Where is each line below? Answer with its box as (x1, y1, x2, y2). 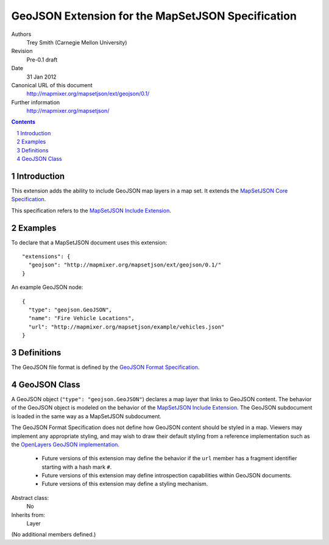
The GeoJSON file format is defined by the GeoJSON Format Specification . (11, 363, 200, 371)
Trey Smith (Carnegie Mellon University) (26, 38, 127, 46)
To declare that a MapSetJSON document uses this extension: (11, 238, 168, 246)
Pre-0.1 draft (26, 55, 58, 63)
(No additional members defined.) (11, 531, 96, 538)
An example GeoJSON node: (11, 283, 83, 291)
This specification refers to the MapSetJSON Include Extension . (11, 207, 172, 214)
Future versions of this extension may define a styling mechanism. (41, 480, 208, 488)
